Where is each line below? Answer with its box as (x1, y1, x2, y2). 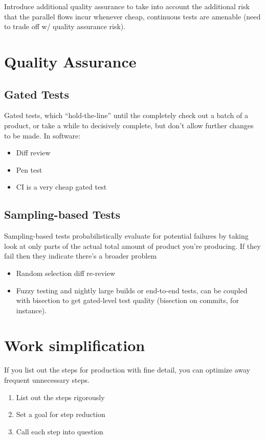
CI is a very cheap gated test (16, 181, 107, 192)
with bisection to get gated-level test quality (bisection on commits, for (16, 295, 239, 306)
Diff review (16, 147, 51, 158)
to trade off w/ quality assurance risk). (4, 21, 126, 32)
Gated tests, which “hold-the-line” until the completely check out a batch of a (4, 110, 248, 121)
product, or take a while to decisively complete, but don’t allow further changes (4, 120, 254, 130)
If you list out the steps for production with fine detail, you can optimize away (4, 364, 250, 375)
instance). (16, 305, 47, 315)
